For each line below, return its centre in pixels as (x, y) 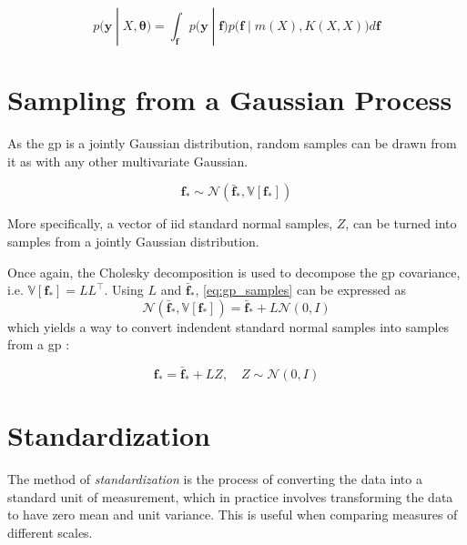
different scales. (50, 532)
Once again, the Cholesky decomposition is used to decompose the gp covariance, (234, 272)
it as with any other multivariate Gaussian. (128, 161)
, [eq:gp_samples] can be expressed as (300, 290)
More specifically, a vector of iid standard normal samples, (170, 223)
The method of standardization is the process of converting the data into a (215, 479)
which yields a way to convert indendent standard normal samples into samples (228, 326)
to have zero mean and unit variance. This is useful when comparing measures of (233, 515)
